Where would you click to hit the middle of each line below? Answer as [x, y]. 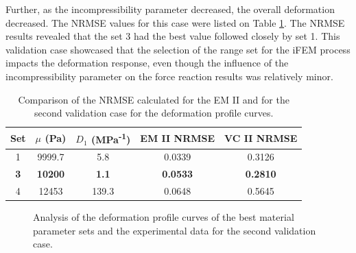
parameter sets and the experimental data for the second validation [175, 230]
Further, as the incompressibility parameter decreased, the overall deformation [170, 9]
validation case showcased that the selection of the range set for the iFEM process [178, 49]
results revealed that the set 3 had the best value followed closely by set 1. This [173, 36]
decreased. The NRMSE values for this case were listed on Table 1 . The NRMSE [175, 22]
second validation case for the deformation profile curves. [154, 113]
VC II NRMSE [261, 137]
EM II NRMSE [178, 137]
